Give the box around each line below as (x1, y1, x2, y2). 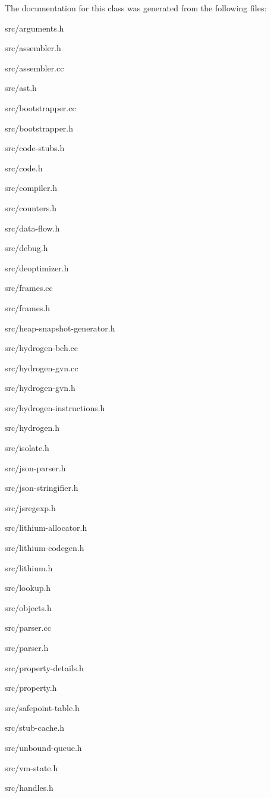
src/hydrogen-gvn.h (5, 381, 75, 394)
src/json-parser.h (5, 461, 66, 474)
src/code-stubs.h (5, 142, 65, 154)
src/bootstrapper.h (5, 121, 74, 134)
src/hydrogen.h (5, 421, 59, 434)
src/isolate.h (5, 442, 49, 454)
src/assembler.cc (5, 61, 64, 74)
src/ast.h (5, 82, 37, 94)
